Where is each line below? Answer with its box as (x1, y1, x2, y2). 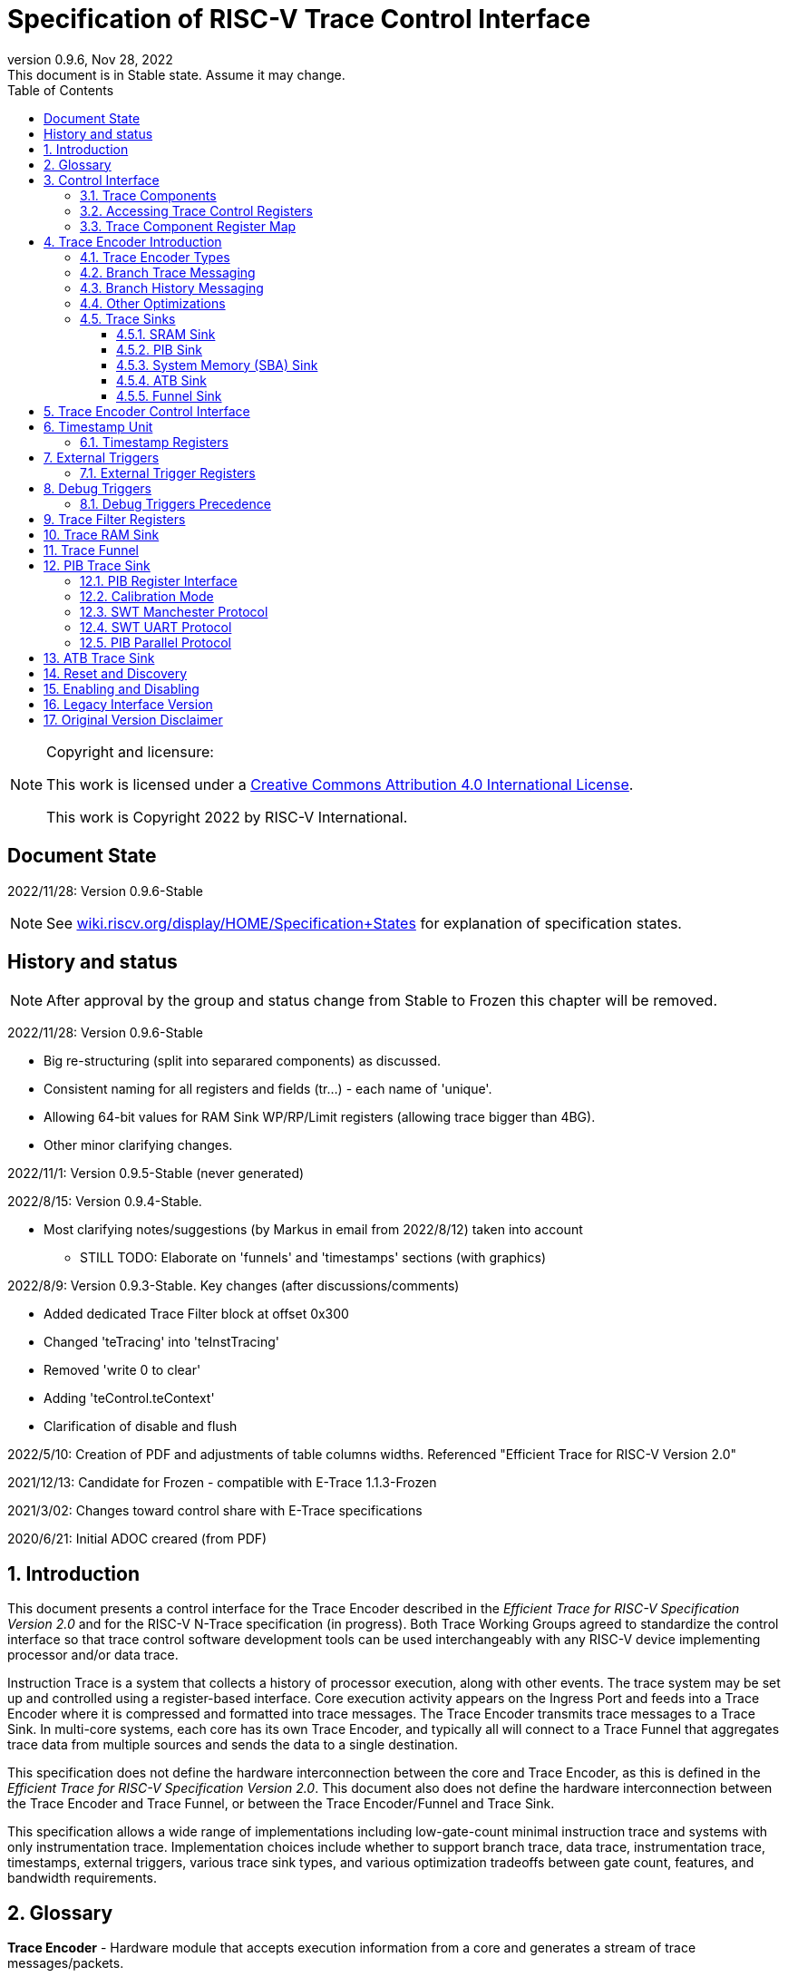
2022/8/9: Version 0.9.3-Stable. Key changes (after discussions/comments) (7, 1278, 460, 1294)
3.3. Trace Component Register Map (80, 218, 297, 234)
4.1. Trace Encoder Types (80, 248, 230, 265)
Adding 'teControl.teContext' (44, 1390, 215, 1407)
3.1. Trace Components (80, 187, 217, 203)
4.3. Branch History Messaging (80, 279, 264, 296)
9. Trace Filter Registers (44, 511, 186, 527)
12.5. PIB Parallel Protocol (80, 634, 231, 650)
